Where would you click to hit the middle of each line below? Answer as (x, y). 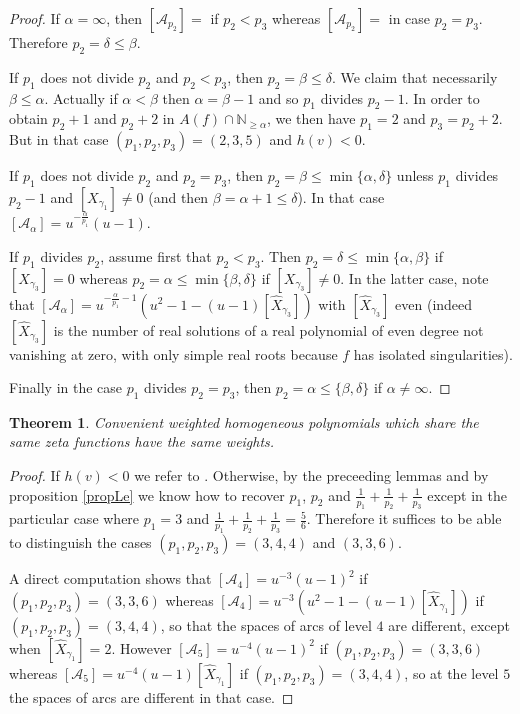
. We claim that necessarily (414, 76)
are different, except (449, 624)
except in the (467, 494)
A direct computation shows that (110, 578)
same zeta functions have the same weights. (142, 441)
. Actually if (81, 97)
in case (409, 18)
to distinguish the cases (80, 542)
